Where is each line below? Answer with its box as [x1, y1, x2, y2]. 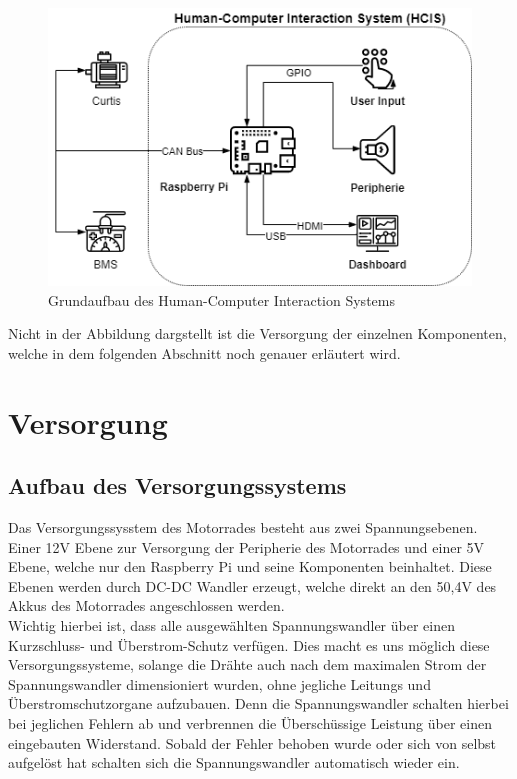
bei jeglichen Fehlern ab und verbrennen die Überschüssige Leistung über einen [8, 712, 492, 733]
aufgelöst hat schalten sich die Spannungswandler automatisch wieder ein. [8, 752, 460, 773]
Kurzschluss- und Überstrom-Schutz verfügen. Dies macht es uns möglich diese [8, 634, 490, 655]
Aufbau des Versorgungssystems [8, 470, 347, 501]
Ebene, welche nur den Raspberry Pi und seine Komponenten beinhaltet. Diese [8, 556, 492, 577]
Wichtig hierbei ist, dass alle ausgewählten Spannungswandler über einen [8, 614, 455, 635]
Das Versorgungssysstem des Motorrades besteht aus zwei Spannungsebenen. [8, 517, 478, 537]
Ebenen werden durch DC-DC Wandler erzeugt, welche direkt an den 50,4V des [8, 575, 497, 596]
